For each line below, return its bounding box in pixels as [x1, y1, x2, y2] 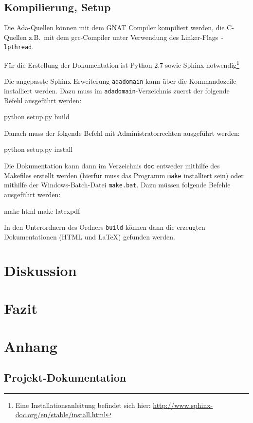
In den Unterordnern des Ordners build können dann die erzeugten [4, 222, 205, 232]
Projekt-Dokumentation [4, 369, 126, 385]
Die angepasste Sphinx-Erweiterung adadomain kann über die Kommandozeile [4, 76, 236, 86]
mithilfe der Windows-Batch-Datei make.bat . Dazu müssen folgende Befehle [4, 180, 231, 190]
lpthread [4, 44, 32, 51]
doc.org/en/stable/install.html [15, 409, 106, 420]
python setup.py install [4, 144, 72, 154]
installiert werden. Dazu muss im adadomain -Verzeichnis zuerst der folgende [4, 86, 230, 96]
